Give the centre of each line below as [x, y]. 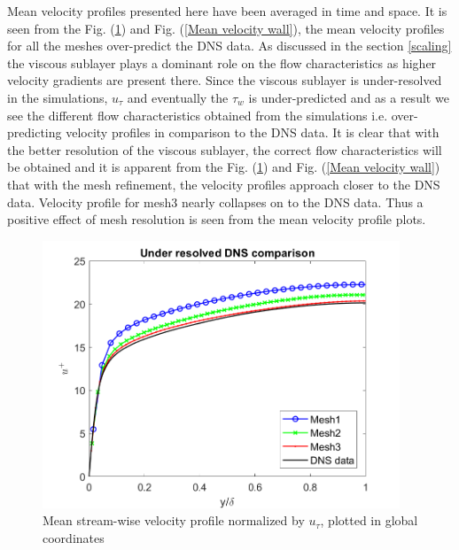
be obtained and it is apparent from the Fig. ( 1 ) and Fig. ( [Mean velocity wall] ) [224, 167]
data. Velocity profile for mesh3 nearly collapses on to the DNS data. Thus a [215, 201]
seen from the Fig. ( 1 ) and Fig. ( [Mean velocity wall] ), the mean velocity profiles [226, 28]
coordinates [74, 537]
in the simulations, [58, 97]
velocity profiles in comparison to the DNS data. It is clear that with [253, 132]
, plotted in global [369, 520]
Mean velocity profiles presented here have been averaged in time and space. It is [227, 11]
